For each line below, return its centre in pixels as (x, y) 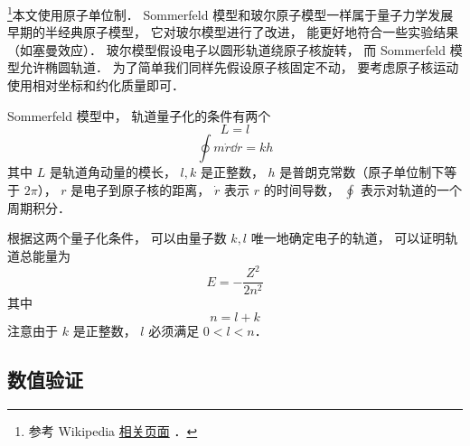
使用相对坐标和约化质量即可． (96, 85)
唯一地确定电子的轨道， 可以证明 (348, 238)
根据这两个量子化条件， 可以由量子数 (117, 238)
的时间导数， (301, 189)
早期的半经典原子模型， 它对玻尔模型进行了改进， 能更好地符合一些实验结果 (233, 32)
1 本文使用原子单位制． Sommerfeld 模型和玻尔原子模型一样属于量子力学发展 (230, 13)
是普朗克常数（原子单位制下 (362, 172)
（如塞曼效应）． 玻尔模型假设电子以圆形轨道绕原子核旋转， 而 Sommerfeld (226, 49)
